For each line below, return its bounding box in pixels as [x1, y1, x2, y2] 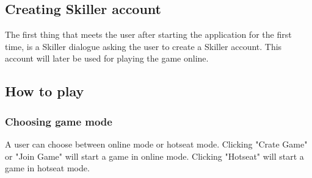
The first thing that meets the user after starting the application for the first [5, 28, 292, 41]
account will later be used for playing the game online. [5, 52, 209, 65]
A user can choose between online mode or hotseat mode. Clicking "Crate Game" [5, 137, 308, 150]
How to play [5, 82, 84, 101]
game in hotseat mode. [5, 162, 90, 174]
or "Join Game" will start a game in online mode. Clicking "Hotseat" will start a [5, 149, 304, 162]
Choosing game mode [5, 113, 112, 129]
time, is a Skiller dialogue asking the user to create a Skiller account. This [5, 40, 282, 52]
